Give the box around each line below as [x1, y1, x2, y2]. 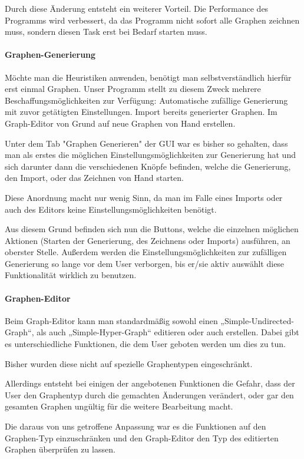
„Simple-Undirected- [220, 314, 294, 326]
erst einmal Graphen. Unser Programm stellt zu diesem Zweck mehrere [5, 82, 261, 95]
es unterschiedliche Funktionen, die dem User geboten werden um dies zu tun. [5, 338, 286, 350]
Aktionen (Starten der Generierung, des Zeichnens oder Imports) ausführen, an [5, 234, 290, 246]
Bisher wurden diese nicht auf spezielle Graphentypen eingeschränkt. [5, 357, 253, 369]
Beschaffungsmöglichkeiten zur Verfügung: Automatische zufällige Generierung [5, 94, 288, 106]
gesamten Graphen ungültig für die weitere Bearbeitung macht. [5, 400, 233, 412]
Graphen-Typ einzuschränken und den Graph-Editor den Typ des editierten [5, 431, 279, 444]
